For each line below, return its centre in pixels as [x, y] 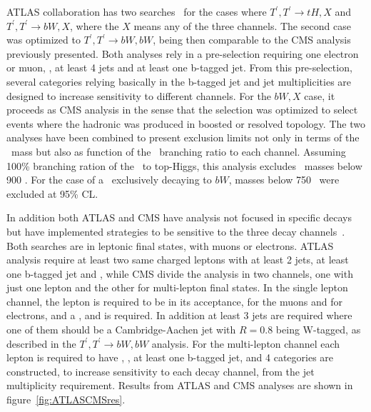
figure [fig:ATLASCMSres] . [66, 400]
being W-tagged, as [318, 330]
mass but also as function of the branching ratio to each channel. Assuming [178, 151]
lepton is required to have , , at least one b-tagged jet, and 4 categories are [170, 357]
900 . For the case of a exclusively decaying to [109, 180]
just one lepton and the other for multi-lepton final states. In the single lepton [177, 287]
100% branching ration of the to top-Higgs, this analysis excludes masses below [184, 165]
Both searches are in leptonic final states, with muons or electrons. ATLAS [170, 245]
